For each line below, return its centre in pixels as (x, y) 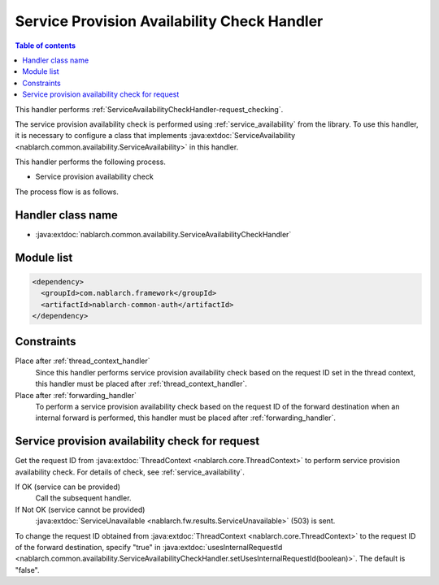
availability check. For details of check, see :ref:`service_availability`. (130, 472)
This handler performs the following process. (90, 162)
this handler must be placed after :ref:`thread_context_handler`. (141, 384)
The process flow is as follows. (67, 192)
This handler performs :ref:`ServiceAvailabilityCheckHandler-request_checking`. (149, 109)
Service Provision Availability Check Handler (169, 21)
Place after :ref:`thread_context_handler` (83, 361)
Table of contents (46, 45)
